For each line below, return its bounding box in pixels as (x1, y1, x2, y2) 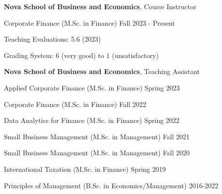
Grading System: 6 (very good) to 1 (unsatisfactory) (4, 50, 159, 60)
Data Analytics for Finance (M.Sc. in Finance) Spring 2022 (4, 115, 179, 125)
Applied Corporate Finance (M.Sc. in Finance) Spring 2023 (4, 82, 180, 92)
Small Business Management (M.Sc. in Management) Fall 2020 (4, 148, 190, 158)
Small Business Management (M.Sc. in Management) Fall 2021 (4, 131, 190, 141)
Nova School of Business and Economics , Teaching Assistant (4, 66, 200, 76)
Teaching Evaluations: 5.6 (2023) (4, 34, 101, 44)
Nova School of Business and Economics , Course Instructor (4, 1, 196, 11)
